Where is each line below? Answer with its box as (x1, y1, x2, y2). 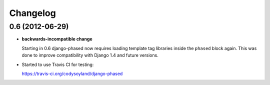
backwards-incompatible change (21, 36, 92, 42)
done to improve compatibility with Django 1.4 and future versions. (21, 52, 158, 58)
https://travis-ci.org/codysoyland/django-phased (21, 70, 123, 76)
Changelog (9, 7, 56, 18)
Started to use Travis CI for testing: (21, 61, 94, 67)
